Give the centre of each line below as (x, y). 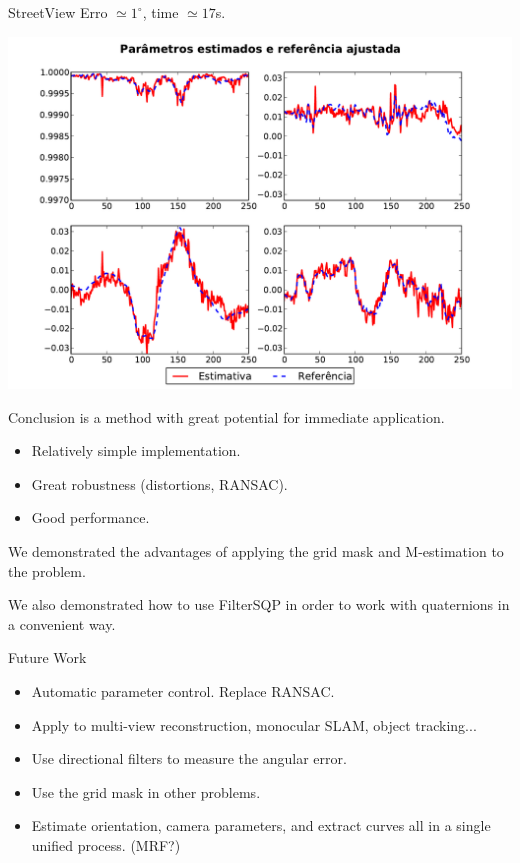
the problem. (47, 570)
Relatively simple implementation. (136, 450)
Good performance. (90, 517)
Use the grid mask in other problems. (146, 791)
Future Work (47, 657)
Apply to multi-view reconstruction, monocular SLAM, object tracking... (254, 724)
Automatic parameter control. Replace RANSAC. (183, 690)
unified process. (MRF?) (106, 844)
